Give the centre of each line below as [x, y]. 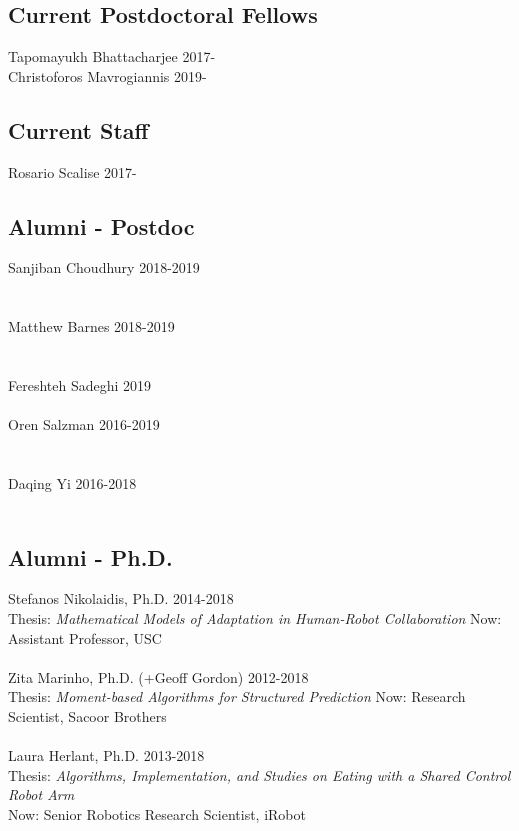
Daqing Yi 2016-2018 [72, 482]
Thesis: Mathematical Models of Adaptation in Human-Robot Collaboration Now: [255, 617]
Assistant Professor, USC [85, 637]
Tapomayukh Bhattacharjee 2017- [112, 56]
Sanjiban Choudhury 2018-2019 [104, 267]
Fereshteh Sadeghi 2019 [80, 384]
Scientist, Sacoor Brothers [87, 715]
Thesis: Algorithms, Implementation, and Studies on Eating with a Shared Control [259, 774]
